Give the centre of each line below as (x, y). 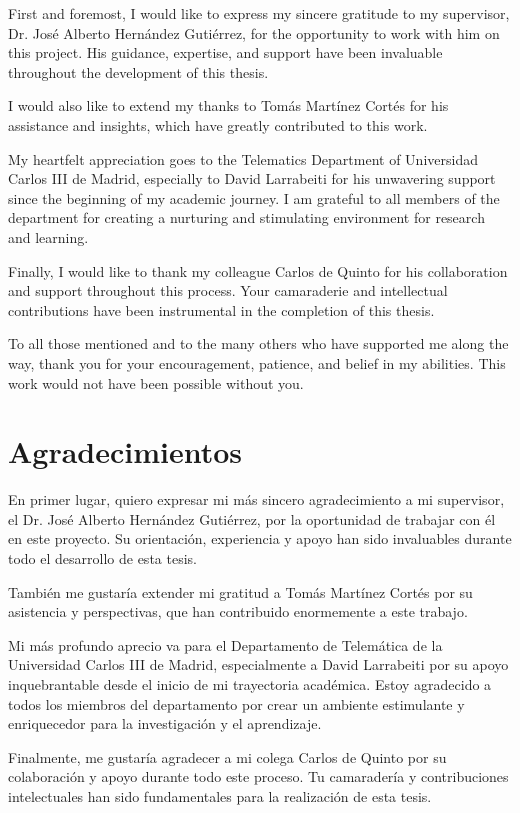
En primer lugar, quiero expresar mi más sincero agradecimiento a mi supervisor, (256, 499)
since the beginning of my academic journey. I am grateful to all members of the (254, 197)
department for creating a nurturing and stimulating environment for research (246, 217)
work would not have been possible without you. (156, 382)
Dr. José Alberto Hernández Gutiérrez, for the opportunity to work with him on (254, 32)
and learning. (48, 236)
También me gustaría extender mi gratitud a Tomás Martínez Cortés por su (240, 591)
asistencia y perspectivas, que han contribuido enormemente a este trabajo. (238, 611)
